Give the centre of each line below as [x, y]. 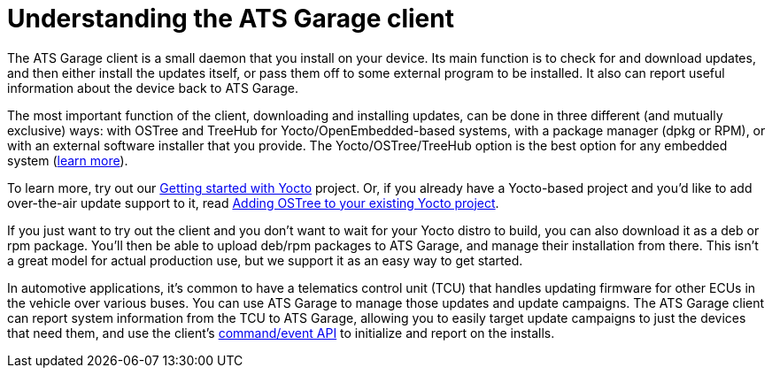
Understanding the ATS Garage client [231, 19]
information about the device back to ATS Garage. [153, 88]
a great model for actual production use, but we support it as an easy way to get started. [265, 260]
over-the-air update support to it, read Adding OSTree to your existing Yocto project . [253, 203]
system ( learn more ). [68, 160]
